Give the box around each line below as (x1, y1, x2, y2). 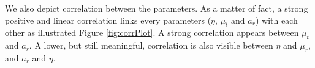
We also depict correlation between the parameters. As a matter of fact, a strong (5, 2, 308, 14)
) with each (255, 13, 298, 26)
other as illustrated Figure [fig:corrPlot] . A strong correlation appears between (5, 26, 299, 39)
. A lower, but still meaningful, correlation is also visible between (29, 39, 273, 52)
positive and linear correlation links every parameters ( (5, 13, 211, 26)
